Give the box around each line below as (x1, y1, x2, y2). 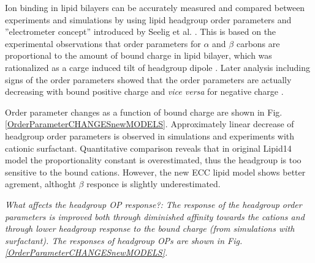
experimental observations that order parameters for (5, 37, 201, 50)
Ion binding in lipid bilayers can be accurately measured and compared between (5, 1, 305, 13)
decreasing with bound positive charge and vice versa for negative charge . (5, 85, 284, 98)
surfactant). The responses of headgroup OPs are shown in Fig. (5, 234, 243, 246)
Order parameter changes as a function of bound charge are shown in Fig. (5, 105, 283, 118)
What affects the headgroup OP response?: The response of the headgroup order (5, 198, 302, 210)
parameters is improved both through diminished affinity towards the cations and (5, 210, 305, 223)
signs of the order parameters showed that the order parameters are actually (5, 73, 292, 86)
